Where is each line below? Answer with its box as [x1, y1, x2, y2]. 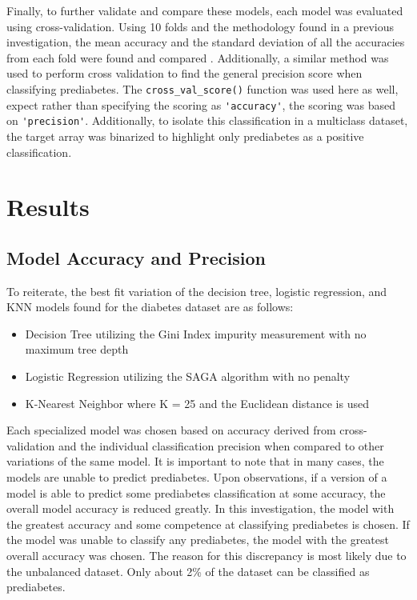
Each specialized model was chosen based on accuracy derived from [6, 422, 336, 438]
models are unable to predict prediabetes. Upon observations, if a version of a [6, 469, 387, 486]
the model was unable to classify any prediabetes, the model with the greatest [6, 531, 389, 548]
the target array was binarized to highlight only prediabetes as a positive [6, 127, 364, 144]
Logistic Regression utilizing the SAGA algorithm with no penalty [25, 368, 351, 385]
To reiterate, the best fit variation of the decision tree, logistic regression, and [6, 282, 387, 299]
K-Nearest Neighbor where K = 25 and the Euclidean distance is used [25, 394, 369, 411]
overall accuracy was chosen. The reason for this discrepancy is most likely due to [6, 547, 407, 564]
